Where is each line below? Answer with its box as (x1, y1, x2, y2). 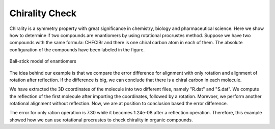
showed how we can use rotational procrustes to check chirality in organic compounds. (9, 117, 193, 123)
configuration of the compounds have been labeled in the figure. (9, 46, 145, 53)
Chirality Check (9, 8, 77, 19)
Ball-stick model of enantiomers (9, 58, 76, 64)
